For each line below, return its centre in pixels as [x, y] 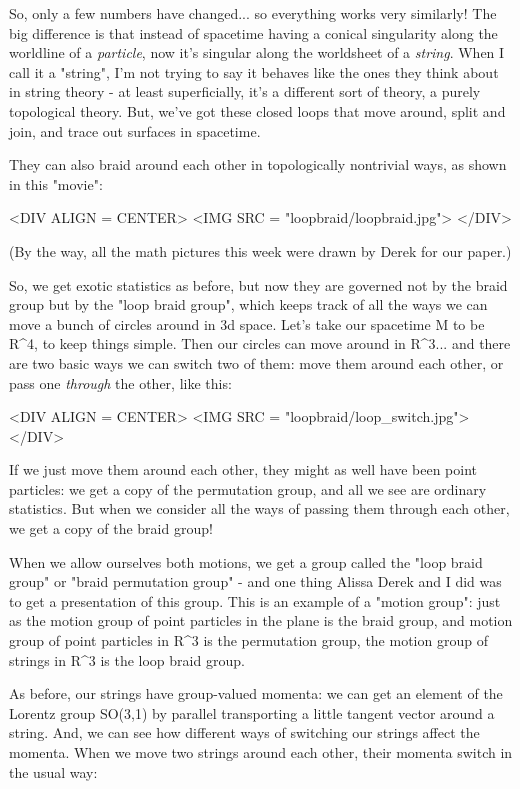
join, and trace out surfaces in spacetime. [135, 130]
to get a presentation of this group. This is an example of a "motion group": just [255, 600]
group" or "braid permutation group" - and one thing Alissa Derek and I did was [255, 581]
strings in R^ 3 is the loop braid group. [127, 659]
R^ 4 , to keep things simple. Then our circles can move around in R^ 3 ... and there [260, 343]
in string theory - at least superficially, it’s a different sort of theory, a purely [245, 91]
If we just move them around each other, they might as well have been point [243, 469]
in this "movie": [56, 183]
